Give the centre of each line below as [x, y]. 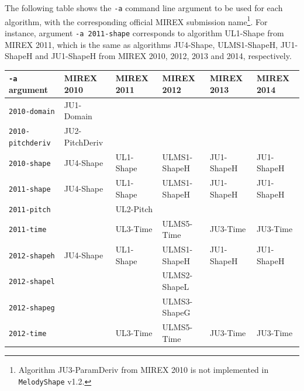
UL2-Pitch [134, 208]
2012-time [28, 334]
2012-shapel [32, 282]
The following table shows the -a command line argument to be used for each [144, 8]
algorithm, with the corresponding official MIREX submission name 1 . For [136, 20]
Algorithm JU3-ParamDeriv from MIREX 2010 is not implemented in [144, 369]
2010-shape [30, 163]
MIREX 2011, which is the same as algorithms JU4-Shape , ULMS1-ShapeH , [141, 44]
